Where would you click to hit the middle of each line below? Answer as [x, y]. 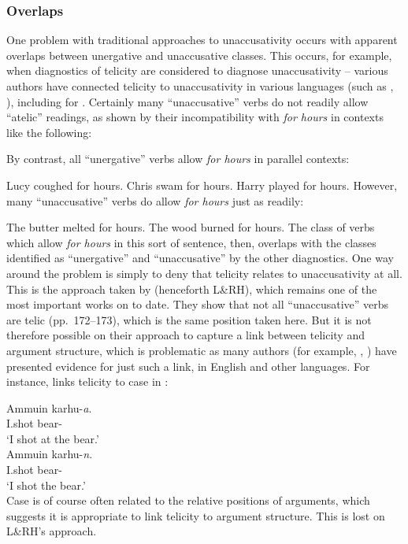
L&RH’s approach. [52, 531]
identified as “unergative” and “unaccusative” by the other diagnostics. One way [200, 258]
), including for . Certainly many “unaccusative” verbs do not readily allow [187, 101]
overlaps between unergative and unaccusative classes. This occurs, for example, [199, 55]
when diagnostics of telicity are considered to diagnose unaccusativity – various [197, 70]
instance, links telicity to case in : [87, 381]
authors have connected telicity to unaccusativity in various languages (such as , [200, 86]
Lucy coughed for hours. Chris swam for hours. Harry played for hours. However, [202, 185]
